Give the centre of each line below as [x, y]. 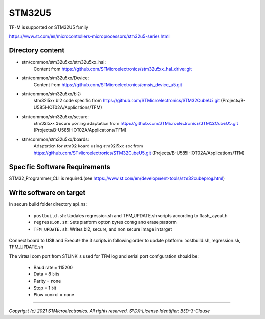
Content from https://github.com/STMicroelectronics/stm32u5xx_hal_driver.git [113, 69]
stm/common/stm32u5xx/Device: [55, 78]
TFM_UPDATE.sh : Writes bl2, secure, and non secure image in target [103, 229]
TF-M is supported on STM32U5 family [49, 27]
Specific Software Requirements [60, 167]
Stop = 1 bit [45, 288]
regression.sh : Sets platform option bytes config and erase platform [105, 222]
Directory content [37, 50]
